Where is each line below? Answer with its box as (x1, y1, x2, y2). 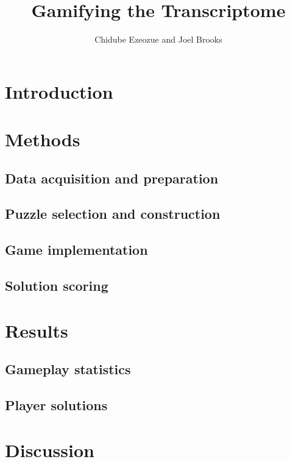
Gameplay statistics (5, 360, 131, 378)
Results (5, 318, 68, 343)
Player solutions (5, 395, 108, 414)
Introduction (5, 79, 113, 104)
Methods (5, 127, 80, 152)
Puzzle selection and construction (5, 204, 221, 223)
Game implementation (5, 240, 148, 259)
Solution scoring (5, 276, 108, 295)
